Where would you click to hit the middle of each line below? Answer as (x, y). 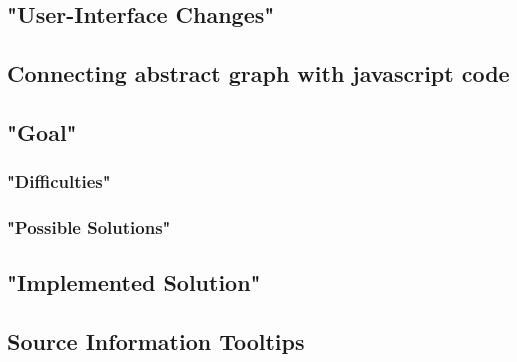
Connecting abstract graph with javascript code (258, 73)
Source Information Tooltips (156, 341)
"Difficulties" (59, 181)
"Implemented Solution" (134, 282)
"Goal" (42, 131)
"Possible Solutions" (89, 227)
